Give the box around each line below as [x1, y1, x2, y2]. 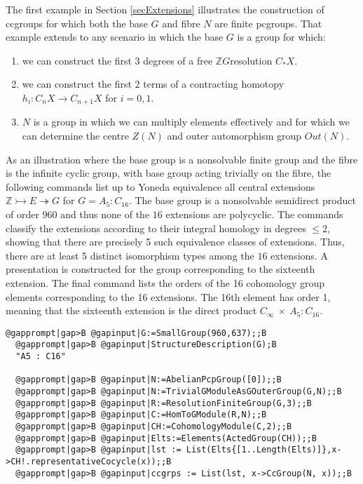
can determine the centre [22, 128, 129, 143]
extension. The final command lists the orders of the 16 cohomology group [6, 275, 325, 290]
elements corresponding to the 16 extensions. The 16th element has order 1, [6, 289, 331, 304]
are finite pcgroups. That [214, 15, 322, 30]
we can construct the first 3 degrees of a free [22, 53, 213, 67]
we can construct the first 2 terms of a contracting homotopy [22, 76, 285, 91]
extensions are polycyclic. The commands [165, 206, 343, 221]
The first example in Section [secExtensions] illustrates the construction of [6, 2, 324, 16]
